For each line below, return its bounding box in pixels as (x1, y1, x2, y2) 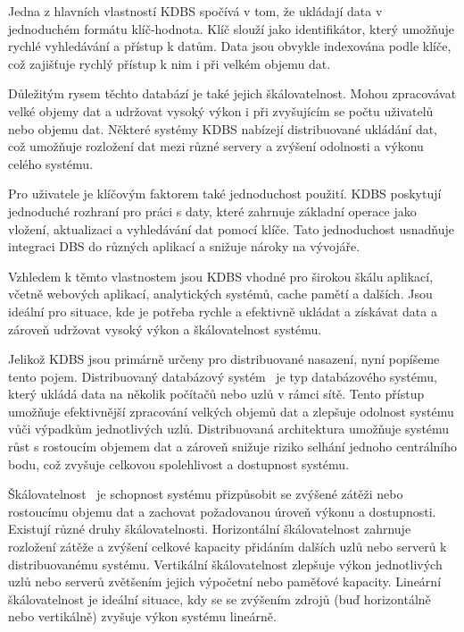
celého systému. (8, 154, 94, 173)
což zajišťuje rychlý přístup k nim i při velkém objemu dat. (8, 54, 331, 72)
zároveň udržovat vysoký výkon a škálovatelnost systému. (8, 319, 322, 338)
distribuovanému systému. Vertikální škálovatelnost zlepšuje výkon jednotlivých (8, 554, 443, 573)
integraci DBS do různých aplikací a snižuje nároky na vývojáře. (8, 237, 360, 256)
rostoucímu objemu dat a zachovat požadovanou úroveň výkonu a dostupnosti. (8, 501, 436, 520)
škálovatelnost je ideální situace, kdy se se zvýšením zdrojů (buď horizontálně (8, 589, 431, 608)
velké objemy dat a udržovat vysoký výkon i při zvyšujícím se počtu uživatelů (8, 101, 434, 120)
